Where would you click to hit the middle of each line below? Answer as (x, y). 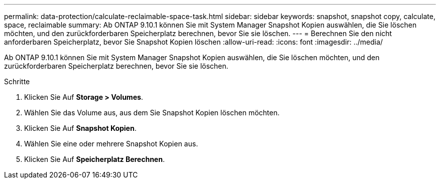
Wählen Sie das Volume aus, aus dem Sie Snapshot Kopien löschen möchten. (152, 113)
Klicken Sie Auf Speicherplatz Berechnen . (94, 159)
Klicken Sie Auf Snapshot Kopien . (80, 128)
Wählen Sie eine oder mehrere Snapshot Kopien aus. (111, 144)
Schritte (17, 81)
